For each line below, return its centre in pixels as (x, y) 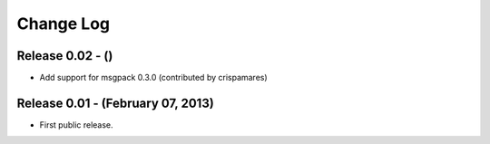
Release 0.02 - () (65, 56)
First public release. (76, 125)
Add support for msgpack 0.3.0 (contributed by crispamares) (153, 78)
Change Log (64, 24)
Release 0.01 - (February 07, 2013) (116, 103)
